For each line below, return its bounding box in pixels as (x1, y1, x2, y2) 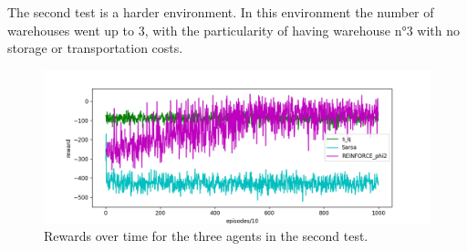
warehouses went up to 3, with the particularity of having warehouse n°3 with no (7, 20, 461, 39)
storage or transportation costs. (7, 38, 183, 58)
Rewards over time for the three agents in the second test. (44, 226, 368, 246)
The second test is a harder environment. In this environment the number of (7, 3, 434, 21)
